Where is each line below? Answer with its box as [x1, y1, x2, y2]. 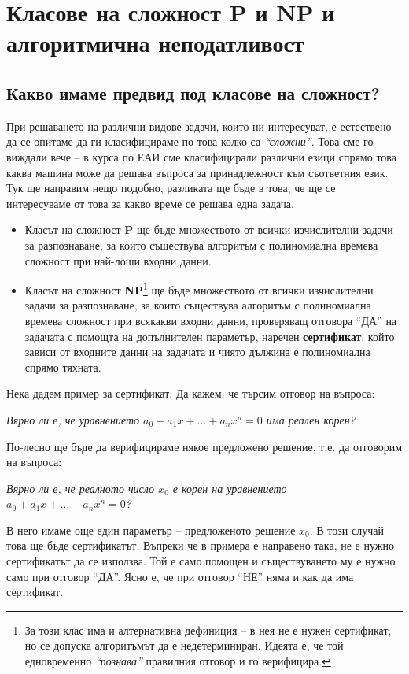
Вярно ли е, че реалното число [6, 480, 155, 496]
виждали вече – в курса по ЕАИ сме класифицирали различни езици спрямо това [6, 148, 396, 165]
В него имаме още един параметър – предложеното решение [6, 521, 296, 538]
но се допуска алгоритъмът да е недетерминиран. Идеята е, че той [24, 637, 344, 654]
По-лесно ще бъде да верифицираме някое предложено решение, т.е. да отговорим [6, 438, 403, 454]
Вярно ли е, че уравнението [6, 411, 140, 428]
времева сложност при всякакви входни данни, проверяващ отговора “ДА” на [24, 312, 397, 328]
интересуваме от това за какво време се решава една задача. [6, 194, 294, 211]
